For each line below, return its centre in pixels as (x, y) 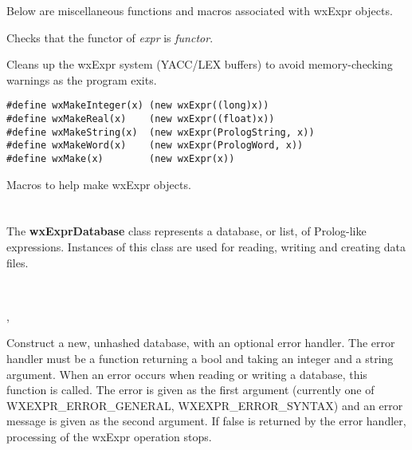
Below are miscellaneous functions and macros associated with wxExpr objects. (200, 10)
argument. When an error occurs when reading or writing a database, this (187, 374)
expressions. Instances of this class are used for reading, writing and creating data (206, 247)
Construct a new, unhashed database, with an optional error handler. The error (201, 343)
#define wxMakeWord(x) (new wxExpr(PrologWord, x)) (155, 146)
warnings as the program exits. (82, 79)
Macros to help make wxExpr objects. (99, 184)
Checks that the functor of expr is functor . (110, 37)
